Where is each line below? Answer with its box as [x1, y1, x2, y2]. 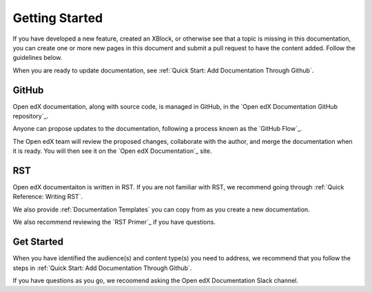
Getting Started [12, 10, 103, 25]
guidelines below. [12, 54, 63, 62]
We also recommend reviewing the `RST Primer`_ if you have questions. [12, 218, 216, 227]
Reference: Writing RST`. [12, 193, 83, 201]
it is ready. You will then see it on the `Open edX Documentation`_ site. [12, 147, 212, 155]
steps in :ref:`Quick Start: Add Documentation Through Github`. [12, 264, 192, 272]
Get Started [12, 236, 63, 248]
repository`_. [12, 112, 49, 121]
